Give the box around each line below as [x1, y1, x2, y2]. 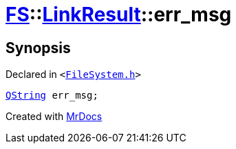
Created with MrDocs [6, 110, 103, 123]
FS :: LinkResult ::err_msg [6, 3, 232, 26]
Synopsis [6, 39, 71, 57]
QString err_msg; [6, 90, 98, 101]
